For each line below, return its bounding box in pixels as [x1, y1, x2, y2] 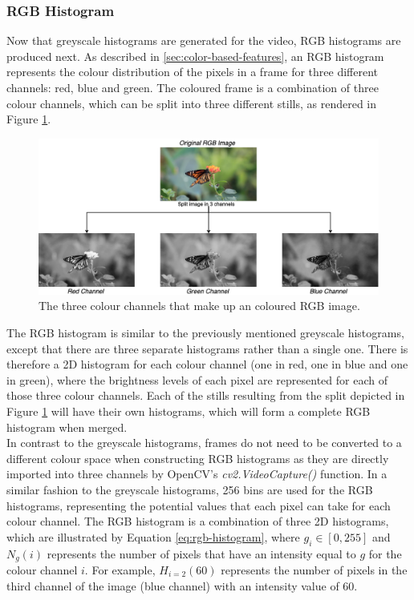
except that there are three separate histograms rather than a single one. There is [6, 340, 408, 356]
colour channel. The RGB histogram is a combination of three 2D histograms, [6, 513, 389, 530]
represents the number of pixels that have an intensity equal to [47, 545, 356, 562]
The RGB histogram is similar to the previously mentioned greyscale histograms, [6, 324, 404, 340]
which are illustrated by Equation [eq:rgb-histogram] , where [6, 528, 300, 545]
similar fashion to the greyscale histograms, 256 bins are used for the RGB [6, 481, 373, 497]
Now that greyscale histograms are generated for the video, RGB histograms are [6, 32, 401, 49]
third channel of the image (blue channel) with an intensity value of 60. [6, 577, 358, 594]
